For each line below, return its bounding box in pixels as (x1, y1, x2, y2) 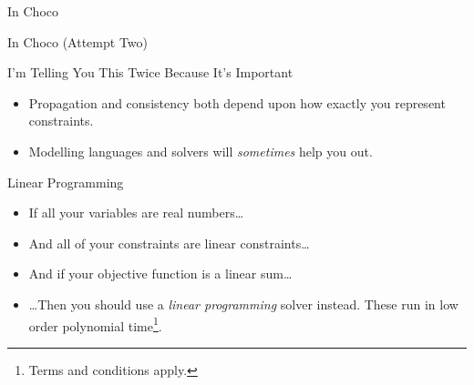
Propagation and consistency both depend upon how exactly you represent (28, 93, 446, 112)
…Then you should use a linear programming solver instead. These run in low (28, 294, 459, 313)
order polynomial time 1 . (28, 313, 162, 335)
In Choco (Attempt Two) (7, 32, 148, 51)
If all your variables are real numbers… (28, 203, 244, 222)
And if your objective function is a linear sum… (28, 264, 293, 283)
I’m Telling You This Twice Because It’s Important (7, 63, 294, 82)
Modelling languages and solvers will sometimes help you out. (28, 141, 373, 160)
